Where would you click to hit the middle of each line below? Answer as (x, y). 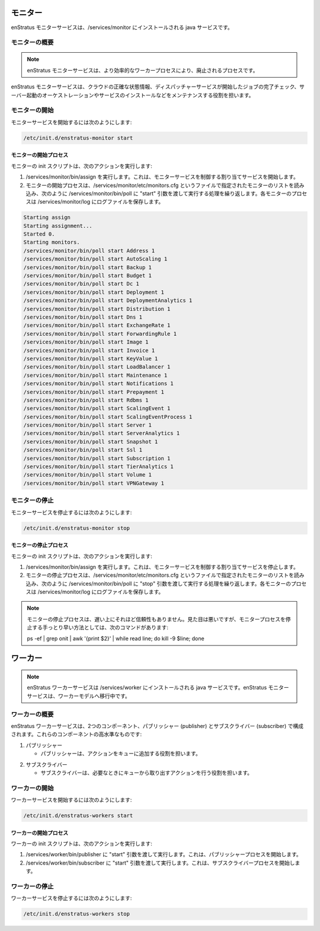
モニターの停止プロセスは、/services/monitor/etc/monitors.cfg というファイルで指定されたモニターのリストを (160, 575)
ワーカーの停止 (32, 886)
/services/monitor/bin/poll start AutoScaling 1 (95, 259)
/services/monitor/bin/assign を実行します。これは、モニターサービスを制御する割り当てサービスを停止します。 (162, 567)
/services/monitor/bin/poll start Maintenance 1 (95, 375)
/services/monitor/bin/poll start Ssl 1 (83, 450)
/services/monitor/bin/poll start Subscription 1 (97, 458)
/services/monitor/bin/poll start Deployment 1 (94, 292)
